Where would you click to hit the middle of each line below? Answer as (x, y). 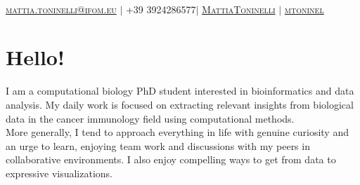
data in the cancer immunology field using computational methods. (150, 118)
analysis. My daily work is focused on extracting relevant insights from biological (180, 104)
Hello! (35, 57)
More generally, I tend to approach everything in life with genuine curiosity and (177, 132)
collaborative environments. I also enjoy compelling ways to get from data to (171, 159)
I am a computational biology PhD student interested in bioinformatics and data (180, 91)
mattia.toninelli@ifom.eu (61, 9)
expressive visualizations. (59, 173)
